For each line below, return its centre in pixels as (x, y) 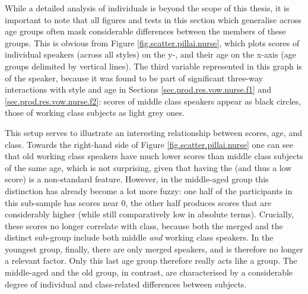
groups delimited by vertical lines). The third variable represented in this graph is (153, 66)
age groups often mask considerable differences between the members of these (145, 31)
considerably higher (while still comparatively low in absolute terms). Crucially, (150, 214)
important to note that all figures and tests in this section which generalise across (153, 19)
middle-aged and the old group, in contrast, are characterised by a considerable (149, 272)
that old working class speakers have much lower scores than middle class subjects (154, 156)
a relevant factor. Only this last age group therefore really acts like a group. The (151, 260)
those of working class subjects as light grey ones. (95, 113)
